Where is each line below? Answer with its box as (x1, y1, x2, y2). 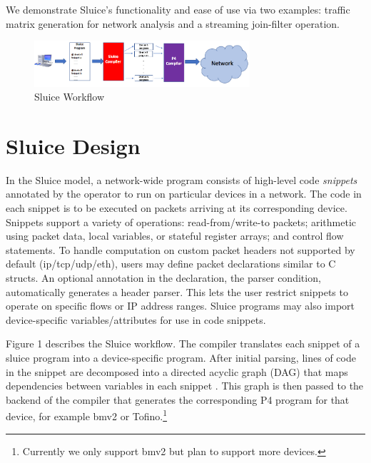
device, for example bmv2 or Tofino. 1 (6, 407, 168, 424)
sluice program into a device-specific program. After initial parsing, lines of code (6, 350, 356, 365)
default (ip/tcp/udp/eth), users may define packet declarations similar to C (6, 256, 336, 271)
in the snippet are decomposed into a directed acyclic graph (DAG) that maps (6, 364, 348, 379)
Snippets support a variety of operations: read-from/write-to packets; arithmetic (6, 214, 356, 229)
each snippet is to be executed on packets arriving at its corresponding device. (6, 200, 347, 215)
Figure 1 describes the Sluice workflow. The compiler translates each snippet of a (6, 336, 360, 351)
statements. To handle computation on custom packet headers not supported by (6, 242, 355, 257)
